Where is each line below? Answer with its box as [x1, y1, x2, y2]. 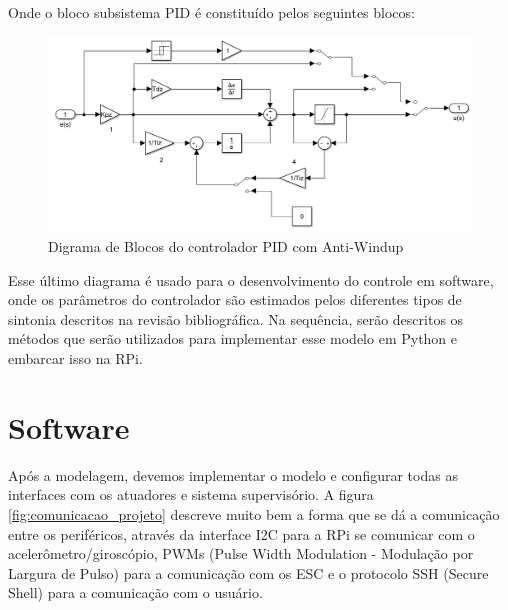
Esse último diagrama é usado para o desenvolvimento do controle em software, [8, 269, 494, 290]
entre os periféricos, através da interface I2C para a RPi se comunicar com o [8, 523, 475, 544]
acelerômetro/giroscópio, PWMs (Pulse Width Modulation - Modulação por [8, 543, 474, 564]
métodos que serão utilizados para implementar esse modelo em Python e [8, 328, 458, 349]
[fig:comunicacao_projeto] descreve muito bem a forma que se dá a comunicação [8, 503, 500, 524]
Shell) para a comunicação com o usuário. [8, 582, 263, 603]
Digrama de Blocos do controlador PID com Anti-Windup [48, 236, 404, 257]
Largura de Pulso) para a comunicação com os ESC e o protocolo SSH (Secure [8, 562, 489, 583]
